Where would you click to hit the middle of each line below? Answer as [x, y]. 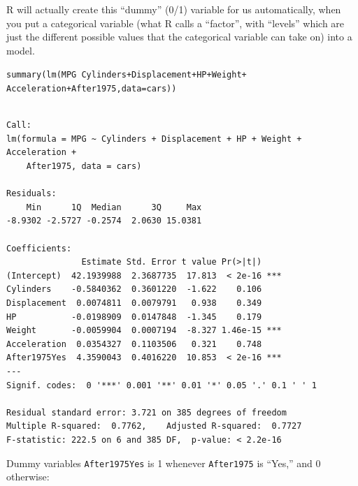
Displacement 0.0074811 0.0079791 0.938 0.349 [134, 303]
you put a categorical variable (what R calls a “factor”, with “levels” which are [176, 23]
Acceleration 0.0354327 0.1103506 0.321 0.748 [134, 344]
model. [21, 50]
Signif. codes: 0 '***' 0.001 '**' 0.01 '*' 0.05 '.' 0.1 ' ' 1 [162, 385]
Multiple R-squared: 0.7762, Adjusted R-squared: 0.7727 [154, 426]
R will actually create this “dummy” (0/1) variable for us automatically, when [174, 9]
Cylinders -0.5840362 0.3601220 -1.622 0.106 [134, 289]
